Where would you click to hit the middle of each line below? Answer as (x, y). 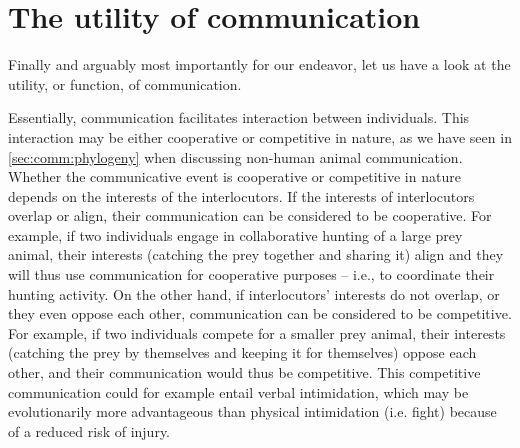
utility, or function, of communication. (125, 83)
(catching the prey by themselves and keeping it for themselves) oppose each (242, 352)
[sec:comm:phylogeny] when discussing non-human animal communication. (235, 156)
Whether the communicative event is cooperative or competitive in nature (234, 176)
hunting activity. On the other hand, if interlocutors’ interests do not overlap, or (254, 293)
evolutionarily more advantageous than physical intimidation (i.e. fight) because (252, 411)
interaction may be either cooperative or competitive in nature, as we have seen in (260, 136)
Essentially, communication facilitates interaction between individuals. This (239, 117)
